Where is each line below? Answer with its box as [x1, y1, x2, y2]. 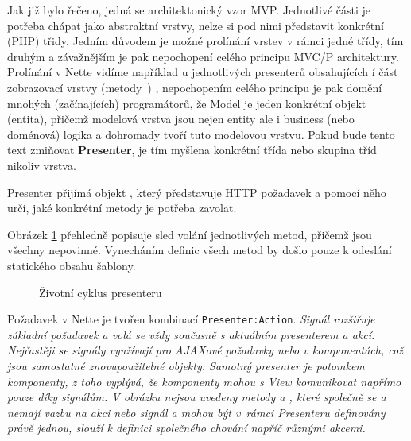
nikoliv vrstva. [7, 157, 76, 173]
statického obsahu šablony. [7, 257, 136, 273]
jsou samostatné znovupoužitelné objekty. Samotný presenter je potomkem [7, 357, 365, 373]
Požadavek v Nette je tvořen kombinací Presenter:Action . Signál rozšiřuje [7, 311, 375, 327]
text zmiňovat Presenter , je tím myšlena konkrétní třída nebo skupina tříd [7, 141, 377, 158]
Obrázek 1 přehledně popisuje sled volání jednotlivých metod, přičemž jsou [7, 226, 372, 242]
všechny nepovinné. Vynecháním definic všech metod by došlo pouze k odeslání [7, 242, 392, 258]
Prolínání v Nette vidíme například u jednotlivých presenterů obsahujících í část [7, 64, 398, 80]
